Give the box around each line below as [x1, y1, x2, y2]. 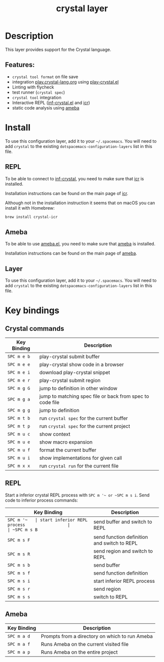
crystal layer [56, 3, 108, 14]
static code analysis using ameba [12, 105, 80, 110]
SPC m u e [7, 439, 30, 445]
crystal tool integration [12, 94, 62, 100]
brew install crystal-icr [5, 214, 58, 219]
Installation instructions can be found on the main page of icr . [5, 190, 128, 196]
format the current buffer [39, 447, 97, 453]
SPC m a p [7, 649, 30, 655]
